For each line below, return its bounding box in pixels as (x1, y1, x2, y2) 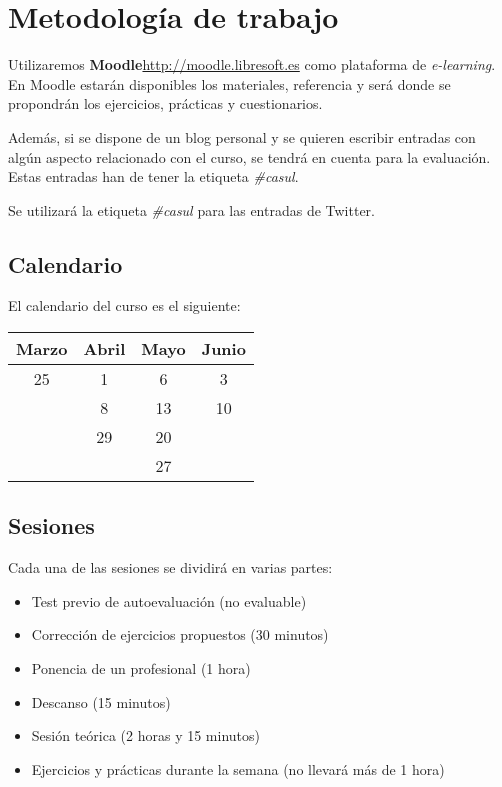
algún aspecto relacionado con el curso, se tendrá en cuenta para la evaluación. (8, 146, 491, 167)
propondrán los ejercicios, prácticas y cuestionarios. (8, 93, 323, 114)
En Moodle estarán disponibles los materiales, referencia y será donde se (8, 73, 451, 94)
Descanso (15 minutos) (31, 691, 171, 712)
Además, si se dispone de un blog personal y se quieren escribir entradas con (8, 126, 476, 147)
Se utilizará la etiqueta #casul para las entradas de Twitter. (8, 199, 375, 220)
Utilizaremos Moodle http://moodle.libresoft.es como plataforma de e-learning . (8, 54, 496, 75)
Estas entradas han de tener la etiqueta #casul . (8, 166, 299, 187)
